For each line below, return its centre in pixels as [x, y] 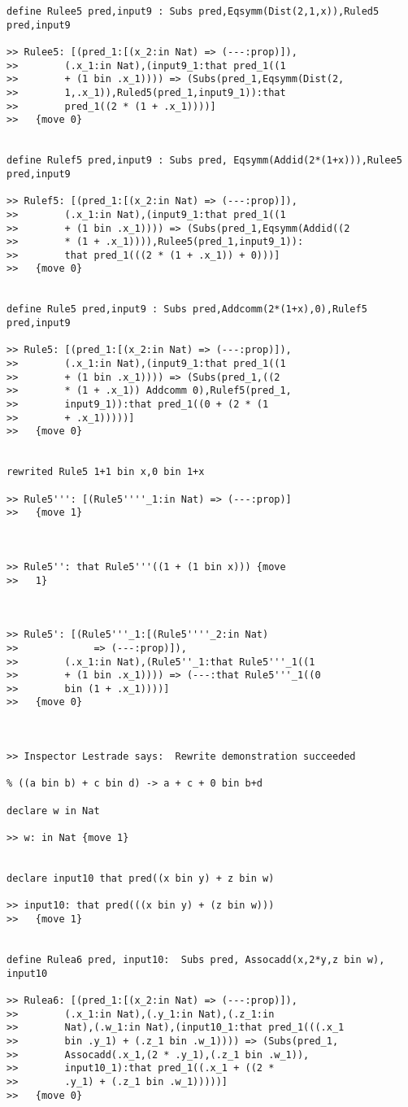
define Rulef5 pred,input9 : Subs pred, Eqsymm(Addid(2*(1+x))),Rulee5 [204, 161]
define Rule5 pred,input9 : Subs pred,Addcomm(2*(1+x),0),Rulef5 [187, 309]
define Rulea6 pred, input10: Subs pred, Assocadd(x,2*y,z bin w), [196, 959]
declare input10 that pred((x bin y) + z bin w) [141, 878]
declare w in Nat [53, 811]
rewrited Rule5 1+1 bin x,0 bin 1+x [106, 472]
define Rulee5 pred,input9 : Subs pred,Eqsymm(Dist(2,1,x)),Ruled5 [193, 11]
